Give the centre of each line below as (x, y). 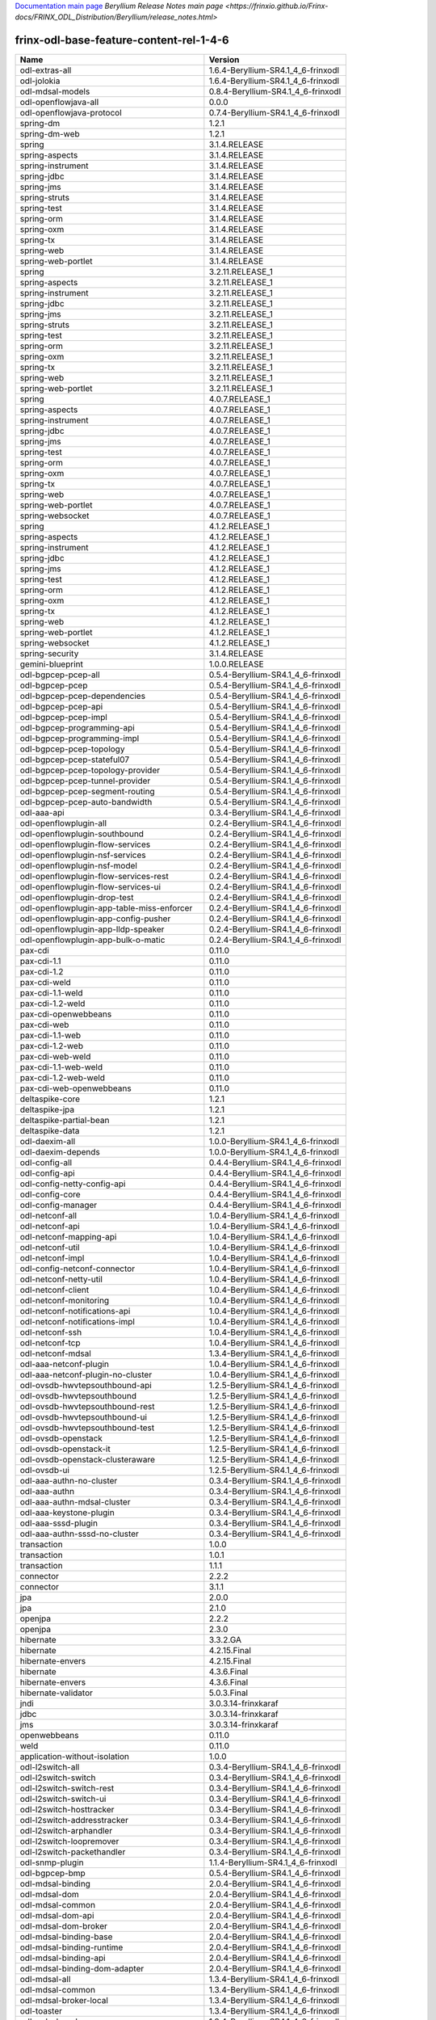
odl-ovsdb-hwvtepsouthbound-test (87, 1428)
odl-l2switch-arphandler (66, 1831)
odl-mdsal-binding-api (63, 1958)
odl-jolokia (40, 81)
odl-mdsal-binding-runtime (71, 1947)
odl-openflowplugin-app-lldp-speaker (92, 929)
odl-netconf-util (50, 1248)
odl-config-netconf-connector (78, 1269)
